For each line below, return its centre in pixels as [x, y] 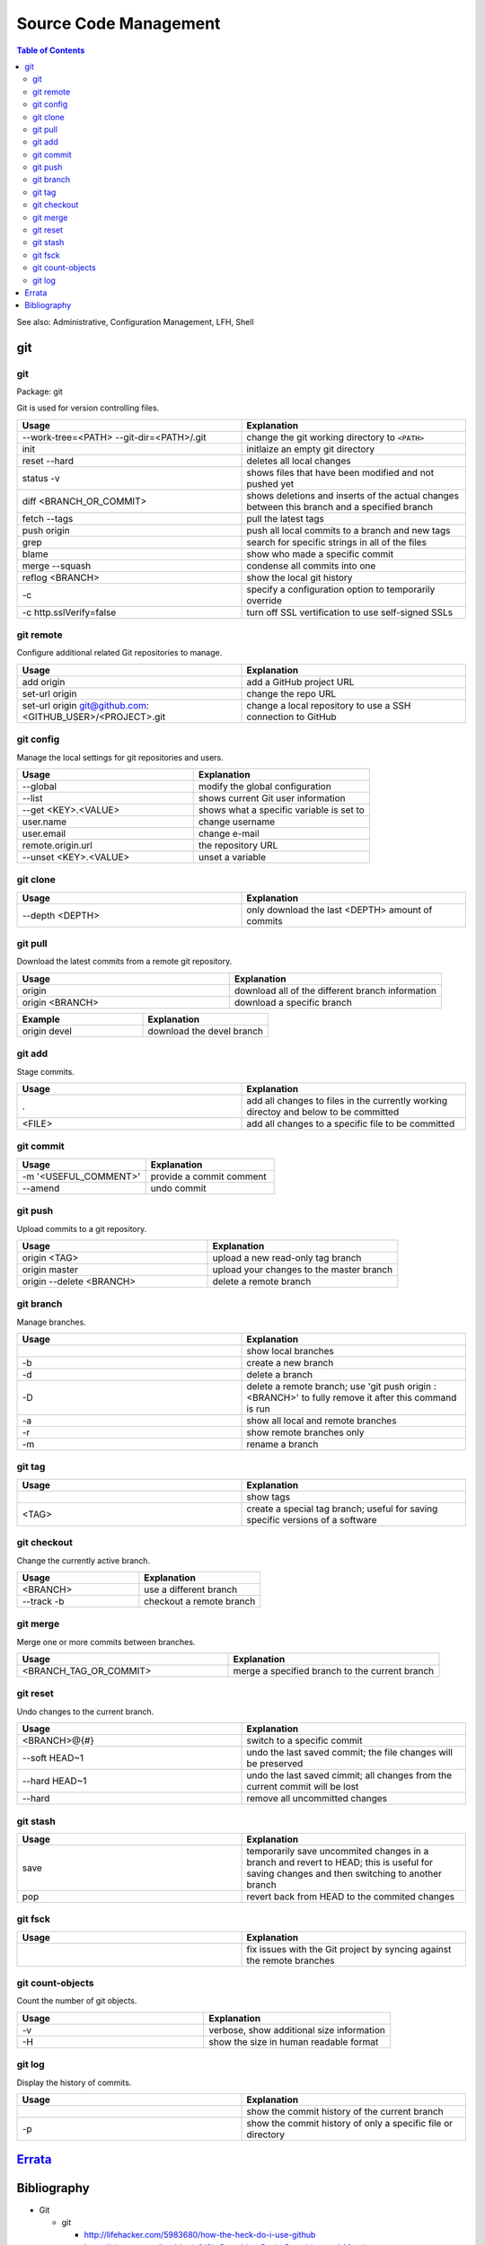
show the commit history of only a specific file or [350, 2123]
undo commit [178, 1188]
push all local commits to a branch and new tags [348, 530]
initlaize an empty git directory [311, 449]
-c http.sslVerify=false [69, 612]
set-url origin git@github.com [84, 705]
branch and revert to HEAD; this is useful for [340, 1862]
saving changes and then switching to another [344, 1873]
